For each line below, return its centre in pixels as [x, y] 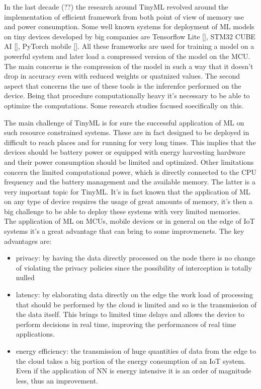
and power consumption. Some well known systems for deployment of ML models [129, 26]
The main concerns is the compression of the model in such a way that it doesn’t [129, 66]
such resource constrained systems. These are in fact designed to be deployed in [127, 132]
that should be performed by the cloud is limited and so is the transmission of [136, 304]
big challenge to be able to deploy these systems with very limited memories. [122, 211]
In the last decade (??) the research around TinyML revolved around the [116, 7]
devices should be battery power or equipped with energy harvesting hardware [125, 152]
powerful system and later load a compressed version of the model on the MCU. [127, 56]
